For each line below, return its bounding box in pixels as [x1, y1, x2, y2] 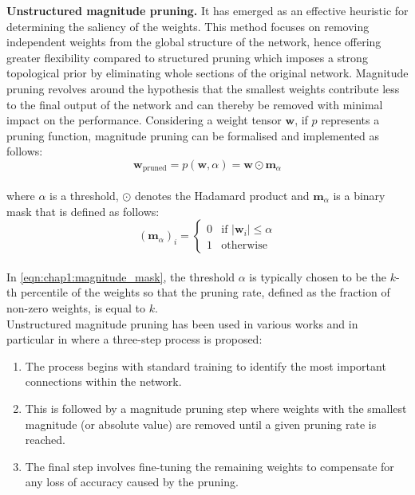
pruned [142, 164, 167, 173]
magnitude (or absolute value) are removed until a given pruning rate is [25, 415, 377, 432]
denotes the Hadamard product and [134, 187, 310, 203]
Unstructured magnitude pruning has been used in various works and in [6, 315, 358, 332]
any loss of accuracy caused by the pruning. [25, 473, 239, 490]
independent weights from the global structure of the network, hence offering [6, 33, 381, 50]
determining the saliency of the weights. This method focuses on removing [6, 18, 370, 34]
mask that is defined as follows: [6, 202, 160, 219]
